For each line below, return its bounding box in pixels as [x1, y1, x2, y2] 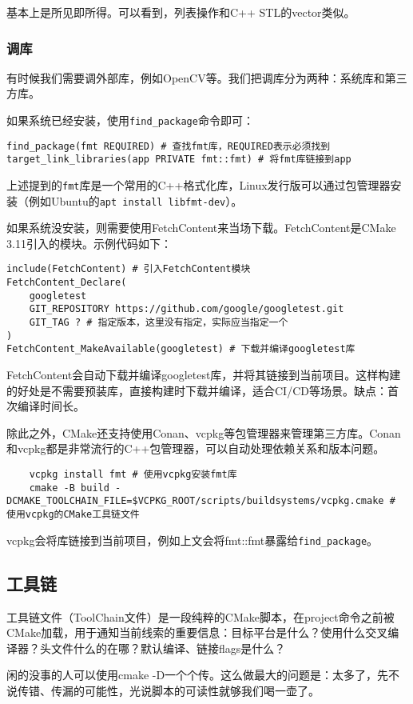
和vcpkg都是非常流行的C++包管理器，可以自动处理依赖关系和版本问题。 [6, 440, 385, 457]
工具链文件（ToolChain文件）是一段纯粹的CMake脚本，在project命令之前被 [6, 608, 395, 625]
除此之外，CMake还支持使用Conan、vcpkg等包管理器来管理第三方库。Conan [6, 424, 401, 441]
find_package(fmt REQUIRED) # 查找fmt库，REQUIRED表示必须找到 [6, 140, 331, 152]
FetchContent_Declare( [6, 277, 127, 289]
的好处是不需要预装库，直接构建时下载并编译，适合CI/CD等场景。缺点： [6, 382, 387, 398]
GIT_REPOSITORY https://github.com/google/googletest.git [29, 303, 344, 315]
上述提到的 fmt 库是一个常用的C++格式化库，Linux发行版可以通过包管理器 [6, 176, 391, 193]
